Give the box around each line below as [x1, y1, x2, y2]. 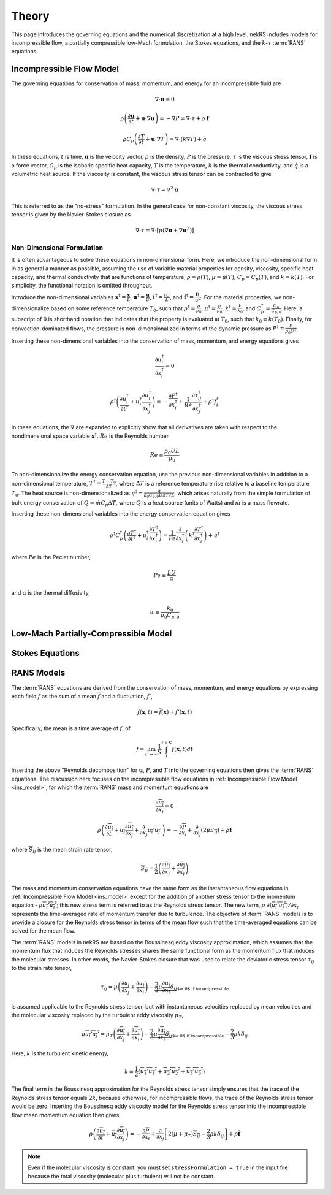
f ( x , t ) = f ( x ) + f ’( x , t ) [137, 709, 192, 716]
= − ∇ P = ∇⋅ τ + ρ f [159, 115, 210, 122]
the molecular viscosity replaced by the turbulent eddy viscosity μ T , [11, 1011, 184, 1020]
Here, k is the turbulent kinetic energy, [11, 1050, 109, 1057]
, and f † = [169, 292, 194, 300]
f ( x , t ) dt [172, 746, 193, 752]
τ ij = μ [100, 983, 118, 992]
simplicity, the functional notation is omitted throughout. [11, 282, 153, 289]
